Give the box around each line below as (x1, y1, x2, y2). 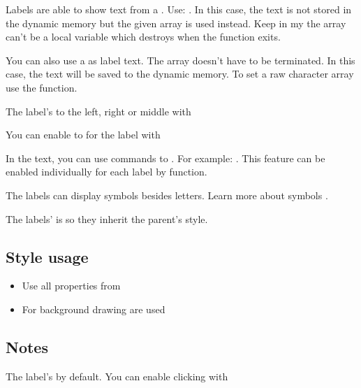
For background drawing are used (22, 301, 165, 316)
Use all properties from (22, 278, 121, 293)
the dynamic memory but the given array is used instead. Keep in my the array (6, 15, 346, 30)
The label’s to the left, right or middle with (6, 103, 191, 118)
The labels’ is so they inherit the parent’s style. (6, 211, 208, 226)
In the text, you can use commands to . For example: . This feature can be (6, 150, 325, 165)
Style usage (6, 245, 89, 267)
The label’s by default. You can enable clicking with (6, 368, 228, 383)
